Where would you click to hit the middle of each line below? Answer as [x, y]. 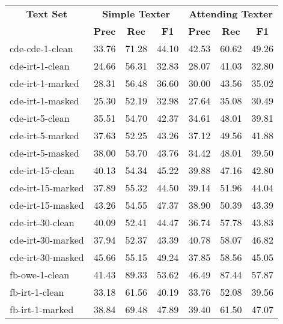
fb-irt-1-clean [37, 292]
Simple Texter [136, 13]
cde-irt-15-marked [47, 187]
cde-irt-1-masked [44, 100]
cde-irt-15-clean [42, 170]
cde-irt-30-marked [47, 240]
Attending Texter [231, 13]
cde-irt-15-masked [47, 205]
